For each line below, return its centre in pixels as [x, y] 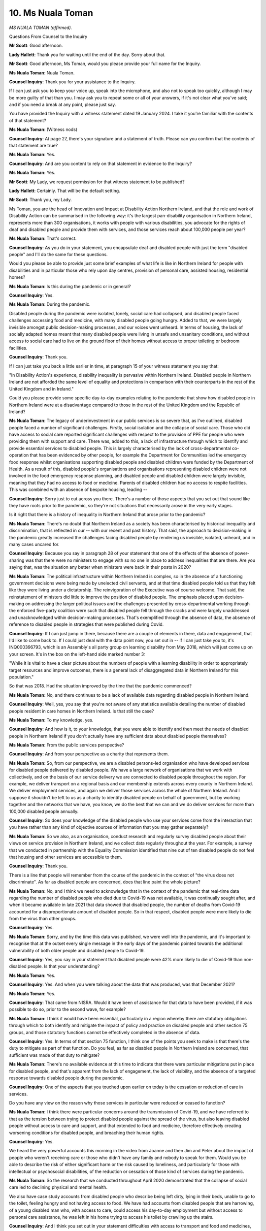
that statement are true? [33, 146]
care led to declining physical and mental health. [58, 1187]
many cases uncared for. [34, 544]
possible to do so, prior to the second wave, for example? [67, 1009]
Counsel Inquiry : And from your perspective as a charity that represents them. [89, 754]
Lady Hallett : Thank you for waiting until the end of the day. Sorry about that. [87, 55]
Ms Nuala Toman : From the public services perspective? [66, 745]
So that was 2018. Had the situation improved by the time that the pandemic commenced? [100, 686]
